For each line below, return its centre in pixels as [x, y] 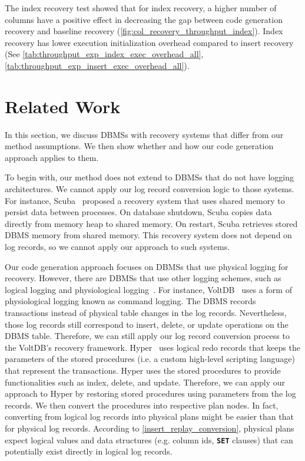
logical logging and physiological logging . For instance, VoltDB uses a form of [148, 289]
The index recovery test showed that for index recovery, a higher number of [141, 8]
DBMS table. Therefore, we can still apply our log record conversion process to [147, 336]
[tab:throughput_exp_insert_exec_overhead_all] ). [97, 65]
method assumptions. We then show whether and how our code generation [139, 146]
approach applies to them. [52, 157]
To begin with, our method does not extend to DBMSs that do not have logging [149, 177]
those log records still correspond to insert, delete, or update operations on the [147, 324]
